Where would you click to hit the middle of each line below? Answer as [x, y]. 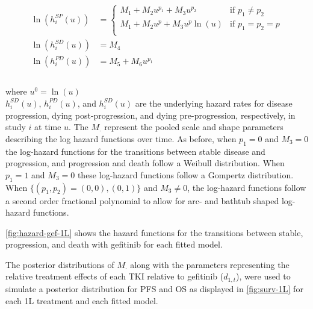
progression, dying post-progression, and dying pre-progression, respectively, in [150, 115]
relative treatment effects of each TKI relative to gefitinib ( [115, 276]
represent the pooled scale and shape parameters [194, 127]
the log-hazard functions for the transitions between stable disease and [135, 151]
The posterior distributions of [60, 264]
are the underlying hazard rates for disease [214, 103]
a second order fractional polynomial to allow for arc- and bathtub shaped [142, 200]
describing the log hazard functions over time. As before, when [121, 138]
